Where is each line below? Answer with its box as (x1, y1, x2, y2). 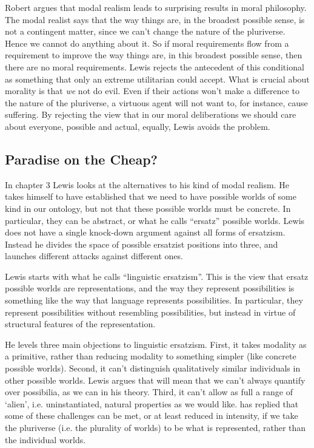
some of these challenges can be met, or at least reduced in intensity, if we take (5, 409, 298, 422)
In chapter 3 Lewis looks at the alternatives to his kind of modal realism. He (5, 178, 289, 191)
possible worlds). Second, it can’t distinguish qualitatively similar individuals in (5, 362, 301, 375)
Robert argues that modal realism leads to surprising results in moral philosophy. (5, 1, 307, 13)
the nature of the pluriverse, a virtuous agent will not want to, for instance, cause (5, 96, 308, 109)
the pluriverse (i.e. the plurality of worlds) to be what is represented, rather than (5, 421, 306, 434)
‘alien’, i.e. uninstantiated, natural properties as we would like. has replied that (5, 397, 299, 410)
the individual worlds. (5, 433, 86, 446)
